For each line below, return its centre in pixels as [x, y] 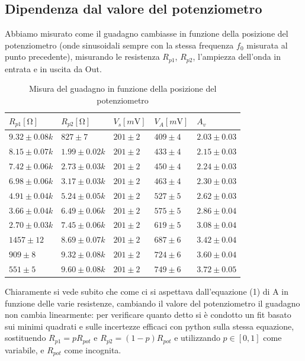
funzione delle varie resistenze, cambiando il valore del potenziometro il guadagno [152, 303]
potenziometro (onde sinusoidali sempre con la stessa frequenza [119, 45]
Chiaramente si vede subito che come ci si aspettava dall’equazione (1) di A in [147, 291]
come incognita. [93, 349]
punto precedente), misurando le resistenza [82, 57]
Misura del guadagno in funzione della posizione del [123, 88]
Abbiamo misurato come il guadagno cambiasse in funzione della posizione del [147, 33]
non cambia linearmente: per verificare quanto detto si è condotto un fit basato [148, 315]
